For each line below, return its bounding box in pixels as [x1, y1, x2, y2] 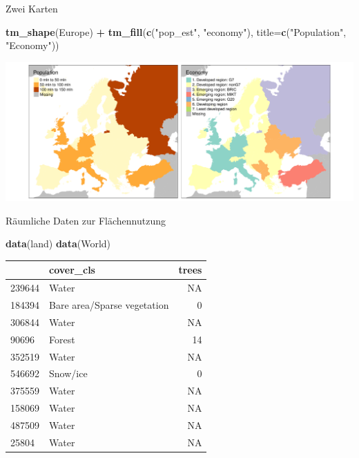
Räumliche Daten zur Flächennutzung [6, 213, 166, 227]
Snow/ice [49, 366, 88, 381]
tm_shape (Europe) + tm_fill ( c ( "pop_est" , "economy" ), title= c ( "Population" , [6, 24, 347, 39]
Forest [49, 332, 75, 346]
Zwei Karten [6, 1, 58, 15]
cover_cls [49, 263, 95, 277]
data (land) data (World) [6, 236, 111, 251]
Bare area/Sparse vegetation [49, 298, 169, 312]
